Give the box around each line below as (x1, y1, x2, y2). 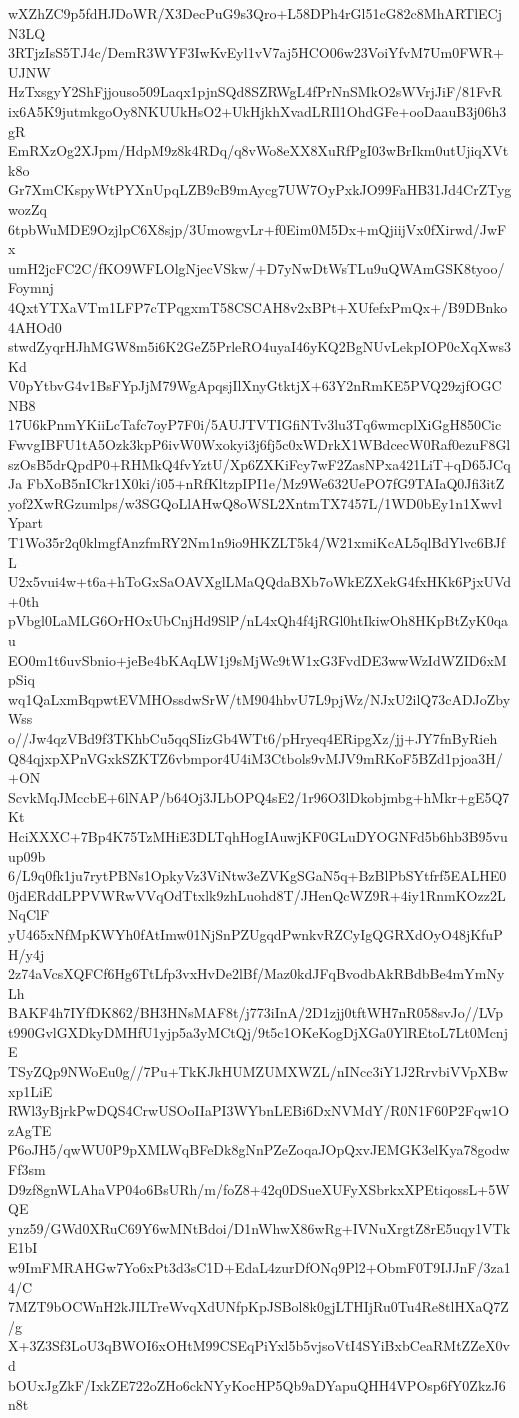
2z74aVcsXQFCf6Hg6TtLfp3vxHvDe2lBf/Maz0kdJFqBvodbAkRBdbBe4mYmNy (8, 963, 505, 984)
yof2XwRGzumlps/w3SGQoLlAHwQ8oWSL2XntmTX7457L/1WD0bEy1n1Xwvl (8, 492, 502, 513)
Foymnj (8, 277, 54, 298)
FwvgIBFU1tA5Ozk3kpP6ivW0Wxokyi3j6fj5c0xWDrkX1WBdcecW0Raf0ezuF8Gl (8, 434, 511, 455)
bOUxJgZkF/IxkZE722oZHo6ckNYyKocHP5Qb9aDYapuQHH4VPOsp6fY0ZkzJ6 (8, 1374, 506, 1395)
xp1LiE (8, 1080, 53, 1101)
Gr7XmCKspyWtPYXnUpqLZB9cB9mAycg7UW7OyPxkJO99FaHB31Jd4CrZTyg (8, 179, 512, 200)
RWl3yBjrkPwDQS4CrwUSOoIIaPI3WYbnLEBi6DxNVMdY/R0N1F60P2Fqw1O (8, 1100, 510, 1121)
